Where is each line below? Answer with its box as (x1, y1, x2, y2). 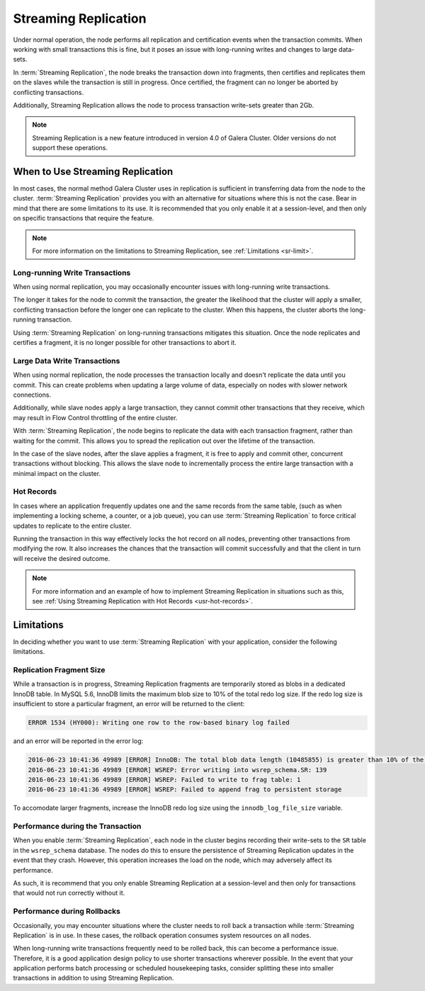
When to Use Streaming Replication (13, 165, 174, 177)
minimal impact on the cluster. (13, 469, 101, 477)
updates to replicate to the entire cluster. (13, 521, 132, 530)
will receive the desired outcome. (13, 554, 110, 562)
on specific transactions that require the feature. (13, 214, 154, 222)
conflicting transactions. (13, 88, 84, 96)
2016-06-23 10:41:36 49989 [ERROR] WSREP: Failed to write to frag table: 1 (28, 776, 301, 783)
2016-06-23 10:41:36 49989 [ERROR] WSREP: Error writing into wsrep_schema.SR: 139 (28, 766, 327, 774)
